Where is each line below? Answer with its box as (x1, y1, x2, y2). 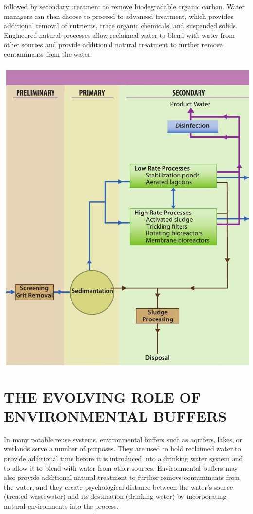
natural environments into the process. (4, 500, 119, 511)
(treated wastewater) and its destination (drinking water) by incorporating (4, 491, 227, 501)
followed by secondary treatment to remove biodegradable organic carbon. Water (4, 1, 245, 11)
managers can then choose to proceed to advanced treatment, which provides (4, 11, 233, 21)
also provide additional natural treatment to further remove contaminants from (4, 472, 240, 482)
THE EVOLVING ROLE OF (4, 387, 201, 407)
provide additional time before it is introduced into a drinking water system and (4, 453, 243, 463)
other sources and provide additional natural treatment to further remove (4, 39, 223, 50)
